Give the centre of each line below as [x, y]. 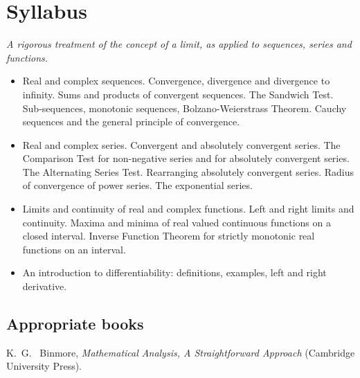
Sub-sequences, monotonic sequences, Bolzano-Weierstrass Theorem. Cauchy [184, 108]
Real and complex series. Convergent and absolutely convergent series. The [181, 144]
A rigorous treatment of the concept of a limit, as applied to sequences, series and [179, 44]
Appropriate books [75, 324]
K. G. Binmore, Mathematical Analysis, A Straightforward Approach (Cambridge [181, 352]
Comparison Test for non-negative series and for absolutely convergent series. [186, 158]
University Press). [44, 366]
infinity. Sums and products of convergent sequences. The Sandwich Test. [178, 94]
